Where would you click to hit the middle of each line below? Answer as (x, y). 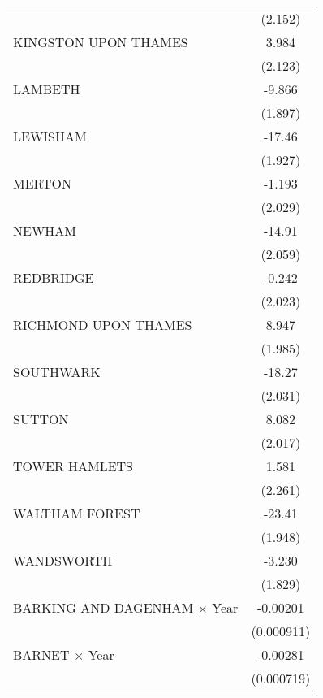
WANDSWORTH (63, 560)
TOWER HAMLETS (73, 466)
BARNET (41, 655)
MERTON (43, 183)
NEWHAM (45, 230)
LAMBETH (47, 89)
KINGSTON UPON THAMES (101, 42)
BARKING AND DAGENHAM (103, 607)
